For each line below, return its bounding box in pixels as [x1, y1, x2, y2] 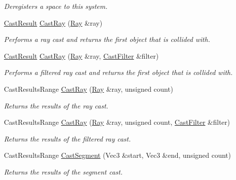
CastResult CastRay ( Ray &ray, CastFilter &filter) [4, 50, 159, 61]
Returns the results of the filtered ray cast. [4, 133, 131, 144]
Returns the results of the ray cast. [4, 100, 109, 110]
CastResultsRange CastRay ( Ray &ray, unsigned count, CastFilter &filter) [4, 117, 230, 127]
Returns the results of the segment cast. [4, 166, 123, 177]
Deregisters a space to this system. [4, 1, 108, 11]
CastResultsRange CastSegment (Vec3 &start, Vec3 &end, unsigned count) [4, 150, 231, 160]
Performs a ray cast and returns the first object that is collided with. [4, 34, 210, 44]
